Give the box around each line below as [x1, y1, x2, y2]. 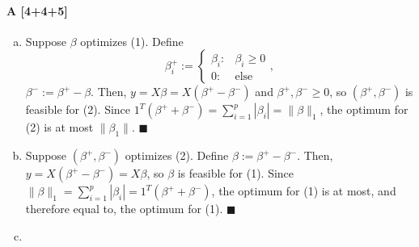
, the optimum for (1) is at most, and [211, 182, 396, 199]
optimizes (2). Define [125, 147, 229, 164]
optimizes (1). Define [80, 32, 184, 49]
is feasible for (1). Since [177, 165, 294, 182]
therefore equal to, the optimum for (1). [25, 200, 223, 217]
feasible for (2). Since [25, 101, 131, 118]
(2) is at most [25, 119, 94, 136]
